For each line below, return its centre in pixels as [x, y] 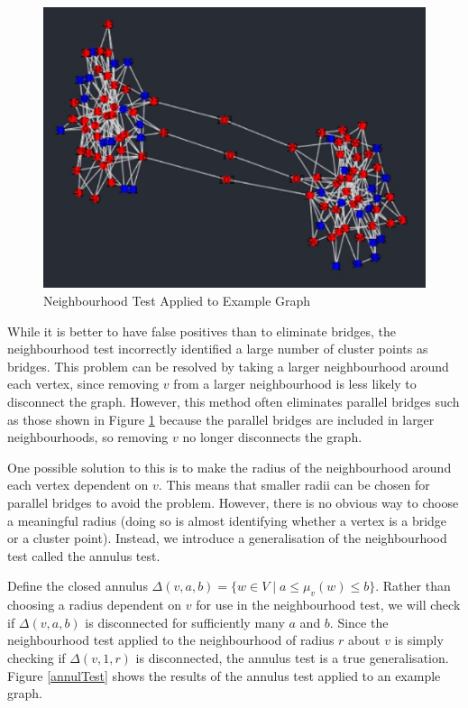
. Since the [359, 622]
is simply [419, 640]
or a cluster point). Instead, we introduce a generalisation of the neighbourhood [227, 538]
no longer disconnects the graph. [272, 437]
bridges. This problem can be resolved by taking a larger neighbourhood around [228, 366]
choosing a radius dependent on [95, 605]
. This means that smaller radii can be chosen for [294, 485]
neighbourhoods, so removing [88, 437]
